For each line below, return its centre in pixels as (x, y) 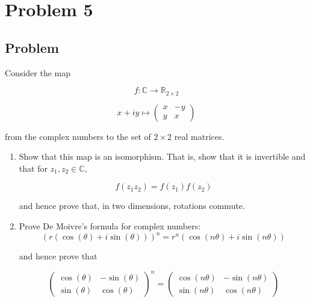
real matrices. (199, 136)
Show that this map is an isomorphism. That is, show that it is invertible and (162, 156)
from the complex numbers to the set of (78, 136)
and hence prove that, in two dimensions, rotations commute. (132, 206)
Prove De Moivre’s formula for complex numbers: (110, 226)
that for (33, 168)
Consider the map (38, 72)
